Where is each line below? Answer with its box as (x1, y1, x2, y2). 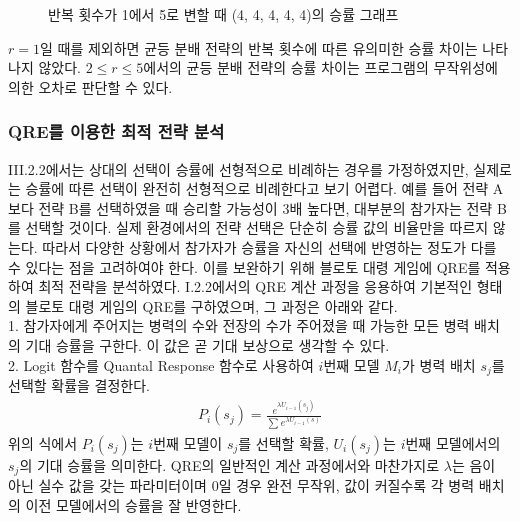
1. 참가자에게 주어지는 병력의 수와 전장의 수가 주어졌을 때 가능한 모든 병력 (8, 315, 470, 336)
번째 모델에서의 (405, 432, 501, 453)
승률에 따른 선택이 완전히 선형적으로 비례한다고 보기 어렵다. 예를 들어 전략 (25, 178, 489, 199)
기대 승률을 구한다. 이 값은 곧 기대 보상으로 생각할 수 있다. (25, 334, 390, 355)
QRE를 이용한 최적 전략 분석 (8, 119, 225, 144)
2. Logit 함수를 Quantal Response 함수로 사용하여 (8, 354, 314, 375)
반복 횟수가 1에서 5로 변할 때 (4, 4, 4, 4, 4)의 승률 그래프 (48, 4, 399, 24)
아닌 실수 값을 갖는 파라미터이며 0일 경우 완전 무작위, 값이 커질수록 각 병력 (8, 475, 475, 496)
